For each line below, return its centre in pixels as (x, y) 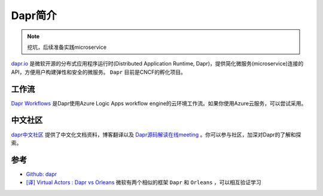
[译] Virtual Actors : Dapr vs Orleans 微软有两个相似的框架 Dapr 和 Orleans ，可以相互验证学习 (144, 182)
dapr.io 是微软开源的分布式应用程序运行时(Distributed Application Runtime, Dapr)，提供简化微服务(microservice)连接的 (157, 64)
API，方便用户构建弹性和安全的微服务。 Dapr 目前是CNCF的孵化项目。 (99, 72)
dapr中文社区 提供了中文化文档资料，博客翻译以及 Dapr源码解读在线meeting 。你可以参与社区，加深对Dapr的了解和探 (156, 135)
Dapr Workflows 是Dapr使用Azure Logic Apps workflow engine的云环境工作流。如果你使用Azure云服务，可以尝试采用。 (159, 103)
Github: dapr (41, 174)
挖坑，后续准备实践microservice (67, 47)
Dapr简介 (34, 15)
